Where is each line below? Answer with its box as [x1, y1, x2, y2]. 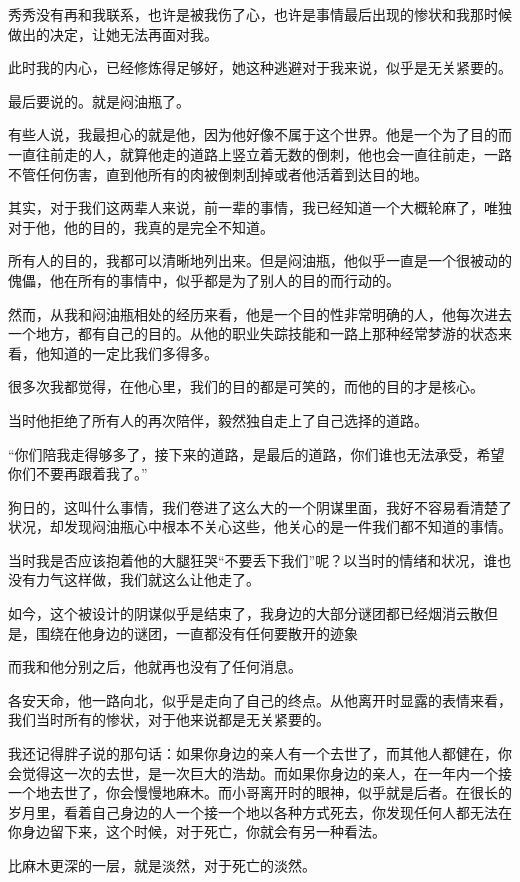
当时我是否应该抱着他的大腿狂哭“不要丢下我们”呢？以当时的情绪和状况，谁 [8, 549, 498, 570]
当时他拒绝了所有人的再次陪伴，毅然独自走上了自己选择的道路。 [8, 409, 428, 430]
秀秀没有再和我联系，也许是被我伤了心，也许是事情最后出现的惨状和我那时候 [8, 4, 512, 24]
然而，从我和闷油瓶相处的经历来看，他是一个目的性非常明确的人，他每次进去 [8, 303, 512, 324]
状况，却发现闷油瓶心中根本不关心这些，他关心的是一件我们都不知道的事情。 [8, 516, 512, 537]
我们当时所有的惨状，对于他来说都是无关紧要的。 [8, 709, 330, 730]
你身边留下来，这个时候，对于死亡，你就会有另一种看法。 [8, 821, 386, 842]
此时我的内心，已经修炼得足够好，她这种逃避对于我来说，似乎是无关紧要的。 [8, 57, 512, 78]
